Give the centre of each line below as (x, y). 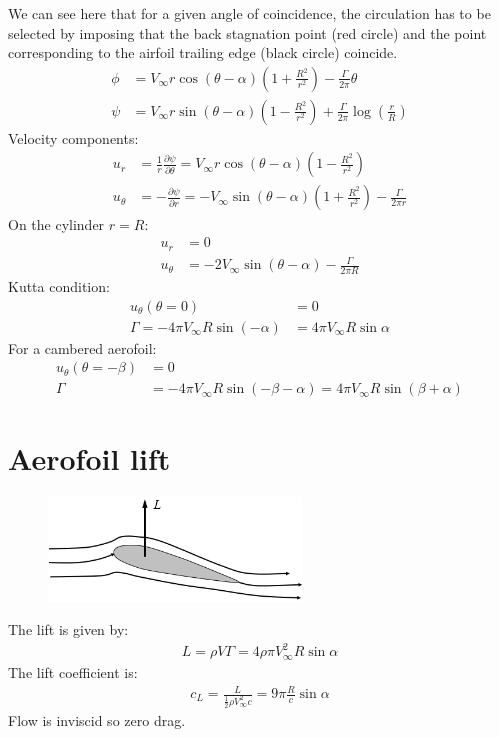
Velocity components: (73, 137)
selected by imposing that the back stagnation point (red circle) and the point (247, 32)
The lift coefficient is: (73, 671)
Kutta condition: (59, 285)
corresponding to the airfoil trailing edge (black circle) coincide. (203, 52)
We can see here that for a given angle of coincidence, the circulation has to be (249, 13)
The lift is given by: (68, 629)
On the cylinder (56, 223)
